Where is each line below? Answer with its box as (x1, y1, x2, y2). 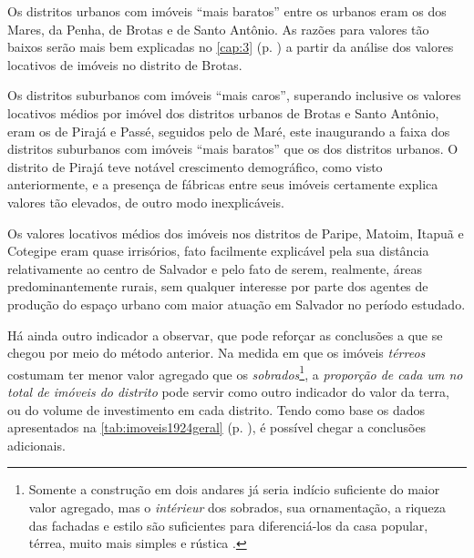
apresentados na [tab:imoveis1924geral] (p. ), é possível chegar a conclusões (7, 418, 427, 437)
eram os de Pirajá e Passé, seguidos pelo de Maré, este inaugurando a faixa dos (7, 121, 450, 140)
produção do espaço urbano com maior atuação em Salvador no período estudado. (7, 294, 466, 313)
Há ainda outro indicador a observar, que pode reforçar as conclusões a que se (7, 325, 443, 344)
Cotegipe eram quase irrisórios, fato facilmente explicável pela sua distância (7, 241, 429, 260)
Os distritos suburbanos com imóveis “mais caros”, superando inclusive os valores (7, 86, 461, 105)
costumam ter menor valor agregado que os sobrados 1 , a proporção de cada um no (7, 361, 463, 383)
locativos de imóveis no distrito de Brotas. (7, 55, 242, 74)
